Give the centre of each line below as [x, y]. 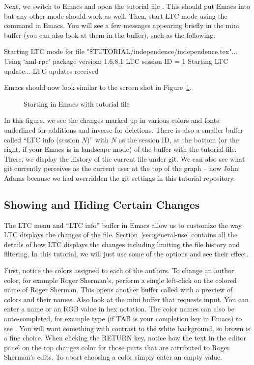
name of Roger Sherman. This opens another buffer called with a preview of [118, 290]
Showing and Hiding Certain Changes [102, 204]
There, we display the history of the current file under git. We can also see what [125, 158]
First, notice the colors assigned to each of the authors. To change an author [119, 270]
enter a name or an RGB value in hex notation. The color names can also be [119, 309]
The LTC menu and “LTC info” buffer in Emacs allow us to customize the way [123, 225]
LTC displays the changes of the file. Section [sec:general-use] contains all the [121, 235]
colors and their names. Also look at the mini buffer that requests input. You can [126, 299]
